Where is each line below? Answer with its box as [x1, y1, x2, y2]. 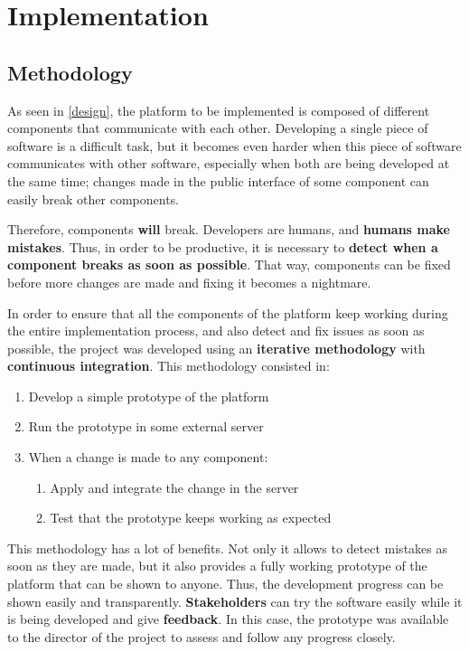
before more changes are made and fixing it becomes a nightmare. [7, 272, 371, 291]
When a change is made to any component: [28, 448, 268, 467]
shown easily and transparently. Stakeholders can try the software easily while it [7, 591, 463, 610]
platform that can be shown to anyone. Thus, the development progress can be [7, 574, 444, 593]
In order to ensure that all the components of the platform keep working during [7, 303, 448, 322]
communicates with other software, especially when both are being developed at [7, 154, 450, 173]
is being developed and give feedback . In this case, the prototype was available [7, 609, 449, 628]
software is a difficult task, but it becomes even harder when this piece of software [7, 136, 462, 155]
